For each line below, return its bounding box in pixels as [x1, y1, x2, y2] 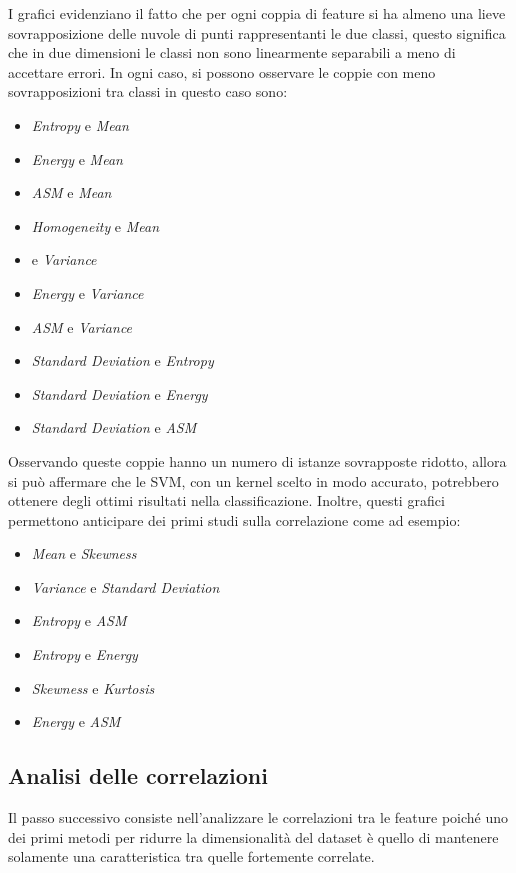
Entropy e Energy [31, 644, 138, 665]
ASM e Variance [31, 316, 133, 337]
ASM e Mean [31, 182, 112, 203]
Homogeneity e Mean [31, 215, 160, 236]
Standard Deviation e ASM [31, 417, 197, 438]
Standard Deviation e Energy [31, 383, 208, 404]
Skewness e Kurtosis [31, 677, 155, 698]
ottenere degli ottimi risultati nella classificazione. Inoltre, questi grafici [8, 490, 445, 511]
